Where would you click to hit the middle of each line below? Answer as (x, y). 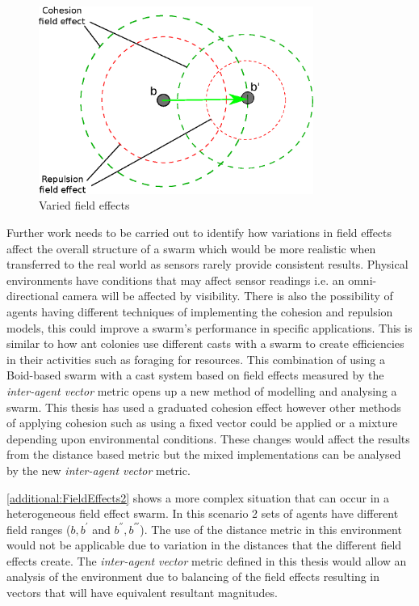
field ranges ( (39, 529)
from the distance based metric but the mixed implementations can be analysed (204, 454)
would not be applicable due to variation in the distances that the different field (204, 545)
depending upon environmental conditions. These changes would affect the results (208, 438)
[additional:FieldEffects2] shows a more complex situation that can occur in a (198, 497)
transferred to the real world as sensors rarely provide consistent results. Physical (207, 264)
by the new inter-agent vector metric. (98, 470)
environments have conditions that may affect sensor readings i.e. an (176, 280)
